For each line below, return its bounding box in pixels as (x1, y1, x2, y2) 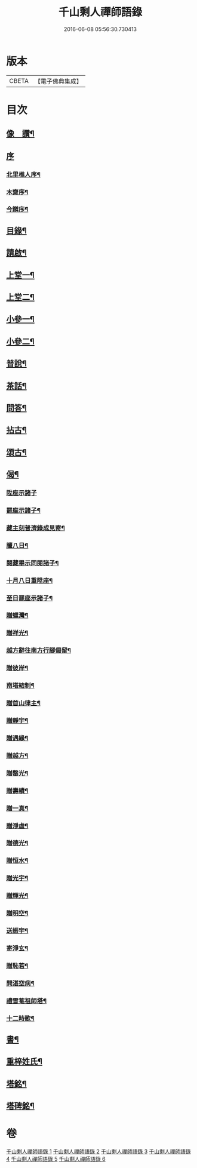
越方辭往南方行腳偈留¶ (6, 646, 72, 654)
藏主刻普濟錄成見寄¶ (6, 524, 66, 532)
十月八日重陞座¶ (6, 576, 53, 585)
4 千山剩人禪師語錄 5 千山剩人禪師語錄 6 (6, 1155, 106, 1163)
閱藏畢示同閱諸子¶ (6, 559, 59, 567)
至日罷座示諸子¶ (6, 594, 53, 602)
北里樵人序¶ (6, 170, 41, 179)
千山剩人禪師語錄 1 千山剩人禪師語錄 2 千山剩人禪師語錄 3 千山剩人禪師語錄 (6, 1148, 191, 1155)
